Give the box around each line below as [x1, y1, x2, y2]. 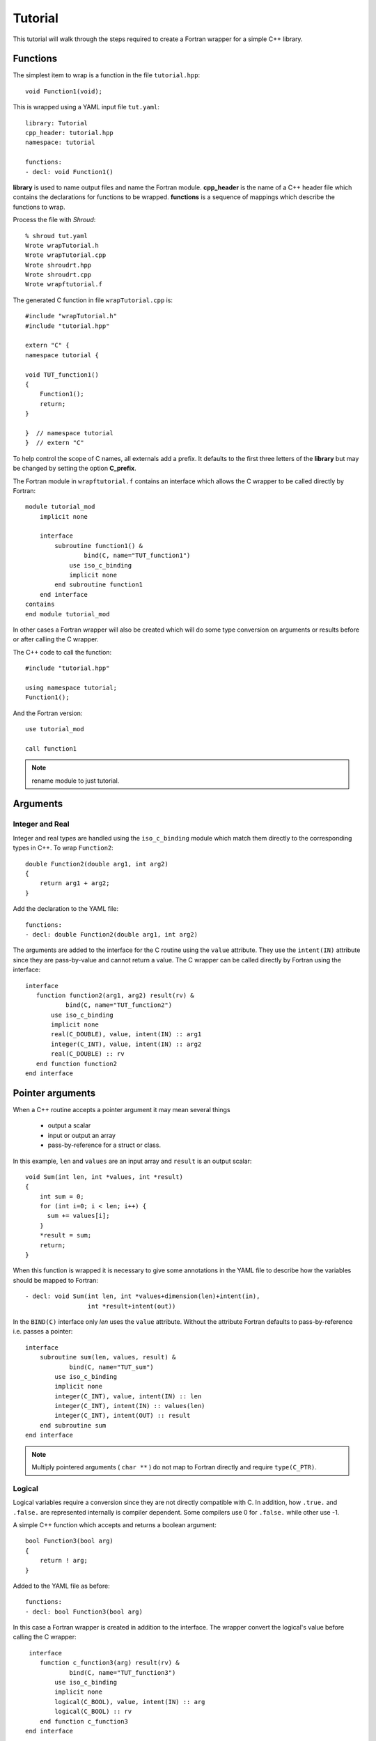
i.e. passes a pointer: [13, 1327, 73, 1336]
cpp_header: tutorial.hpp [25, 129, 114, 137]
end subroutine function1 [54, 581, 143, 588]
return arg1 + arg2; [39, 880, 110, 887]
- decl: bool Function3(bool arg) [25, 1607, 143, 1616]
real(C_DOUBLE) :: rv [51, 1050, 125, 1058]
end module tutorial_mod [25, 610, 110, 618]
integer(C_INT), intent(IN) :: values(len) [54, 1402, 205, 1410]
